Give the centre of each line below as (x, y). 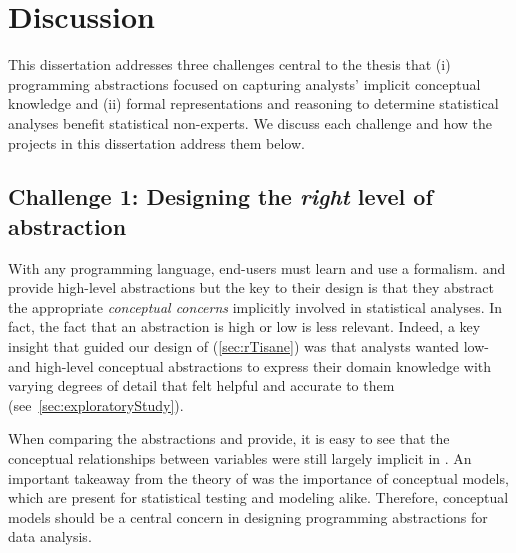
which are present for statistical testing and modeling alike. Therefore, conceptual (258, 497)
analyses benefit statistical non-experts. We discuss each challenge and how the (250, 122)
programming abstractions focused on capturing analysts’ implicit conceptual (244, 83)
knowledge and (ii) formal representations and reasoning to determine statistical (253, 103)
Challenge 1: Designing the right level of (220, 196)
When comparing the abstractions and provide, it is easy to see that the (229, 438)
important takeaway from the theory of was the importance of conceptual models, (258, 477)
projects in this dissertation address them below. (156, 142)
